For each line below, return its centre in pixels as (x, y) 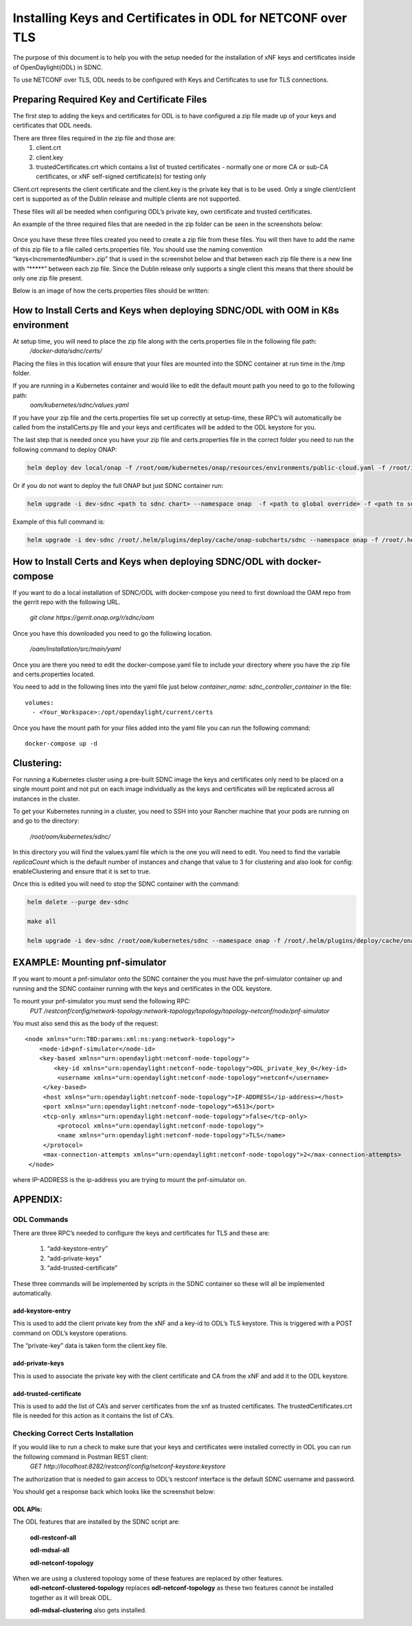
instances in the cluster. (46, 799)
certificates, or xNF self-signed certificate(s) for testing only (121, 177)
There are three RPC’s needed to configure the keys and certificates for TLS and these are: (141, 1233)
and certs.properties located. (54, 674)
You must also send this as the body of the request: (85, 1023)
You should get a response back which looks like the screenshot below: (114, 1492)
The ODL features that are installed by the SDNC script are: (96, 1522)
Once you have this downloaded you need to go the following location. (113, 633)
